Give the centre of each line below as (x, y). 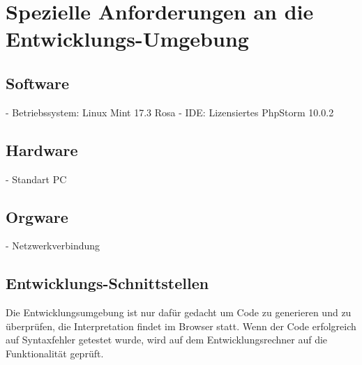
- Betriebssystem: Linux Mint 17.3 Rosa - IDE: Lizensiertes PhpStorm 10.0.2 (170, 112)
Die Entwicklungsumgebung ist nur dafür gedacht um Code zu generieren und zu (179, 312)
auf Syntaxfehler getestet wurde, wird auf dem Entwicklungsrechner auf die (167, 340)
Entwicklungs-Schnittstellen (107, 283)
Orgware (37, 216)
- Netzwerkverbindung (53, 246)
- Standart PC (36, 179)
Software (38, 83)
